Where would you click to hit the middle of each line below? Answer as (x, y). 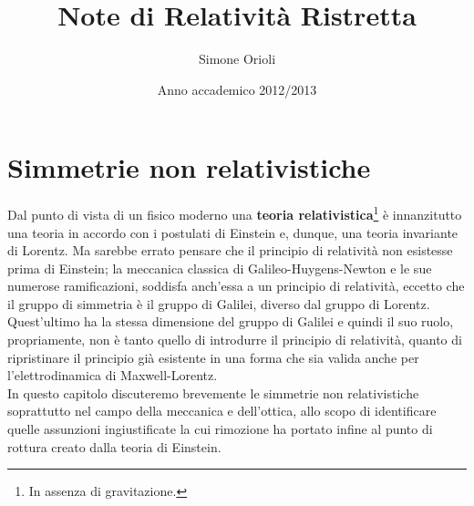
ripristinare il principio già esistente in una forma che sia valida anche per (213, 357)
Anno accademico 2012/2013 (237, 89)
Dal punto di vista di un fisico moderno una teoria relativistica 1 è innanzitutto (235, 213)
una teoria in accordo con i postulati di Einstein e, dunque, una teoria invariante (233, 232)
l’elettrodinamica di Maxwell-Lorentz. (113, 375)
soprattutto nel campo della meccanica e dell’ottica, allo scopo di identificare (222, 411)
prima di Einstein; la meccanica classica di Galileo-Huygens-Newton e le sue (220, 268)
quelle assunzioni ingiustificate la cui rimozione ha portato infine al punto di (220, 429)
